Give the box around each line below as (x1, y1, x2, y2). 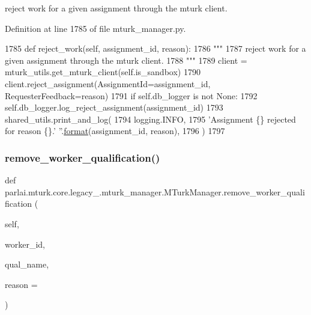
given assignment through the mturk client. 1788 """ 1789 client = (5, 54, 247, 66)
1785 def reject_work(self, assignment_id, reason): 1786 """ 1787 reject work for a (5, 42, 306, 55)
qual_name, (5, 258, 49, 271)
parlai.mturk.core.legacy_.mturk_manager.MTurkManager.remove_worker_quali (5, 185, 305, 198)
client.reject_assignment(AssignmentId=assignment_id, (5, 77, 211, 90)
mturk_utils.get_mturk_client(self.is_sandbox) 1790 (5, 66, 201, 78)
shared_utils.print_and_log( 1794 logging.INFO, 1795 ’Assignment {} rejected (5, 112, 296, 125)
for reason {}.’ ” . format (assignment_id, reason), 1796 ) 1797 (5, 124, 225, 137)
